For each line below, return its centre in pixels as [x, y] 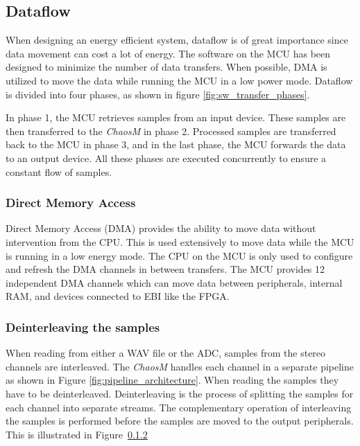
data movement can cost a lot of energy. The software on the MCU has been [168, 53]
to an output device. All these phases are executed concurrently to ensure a [166, 158]
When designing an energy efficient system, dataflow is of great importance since [177, 40]
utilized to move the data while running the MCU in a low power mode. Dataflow [179, 80]
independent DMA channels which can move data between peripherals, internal [174, 282]
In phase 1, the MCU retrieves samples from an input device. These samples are [176, 117]
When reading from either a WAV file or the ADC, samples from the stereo [166, 353]
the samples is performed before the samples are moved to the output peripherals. [180, 421]
